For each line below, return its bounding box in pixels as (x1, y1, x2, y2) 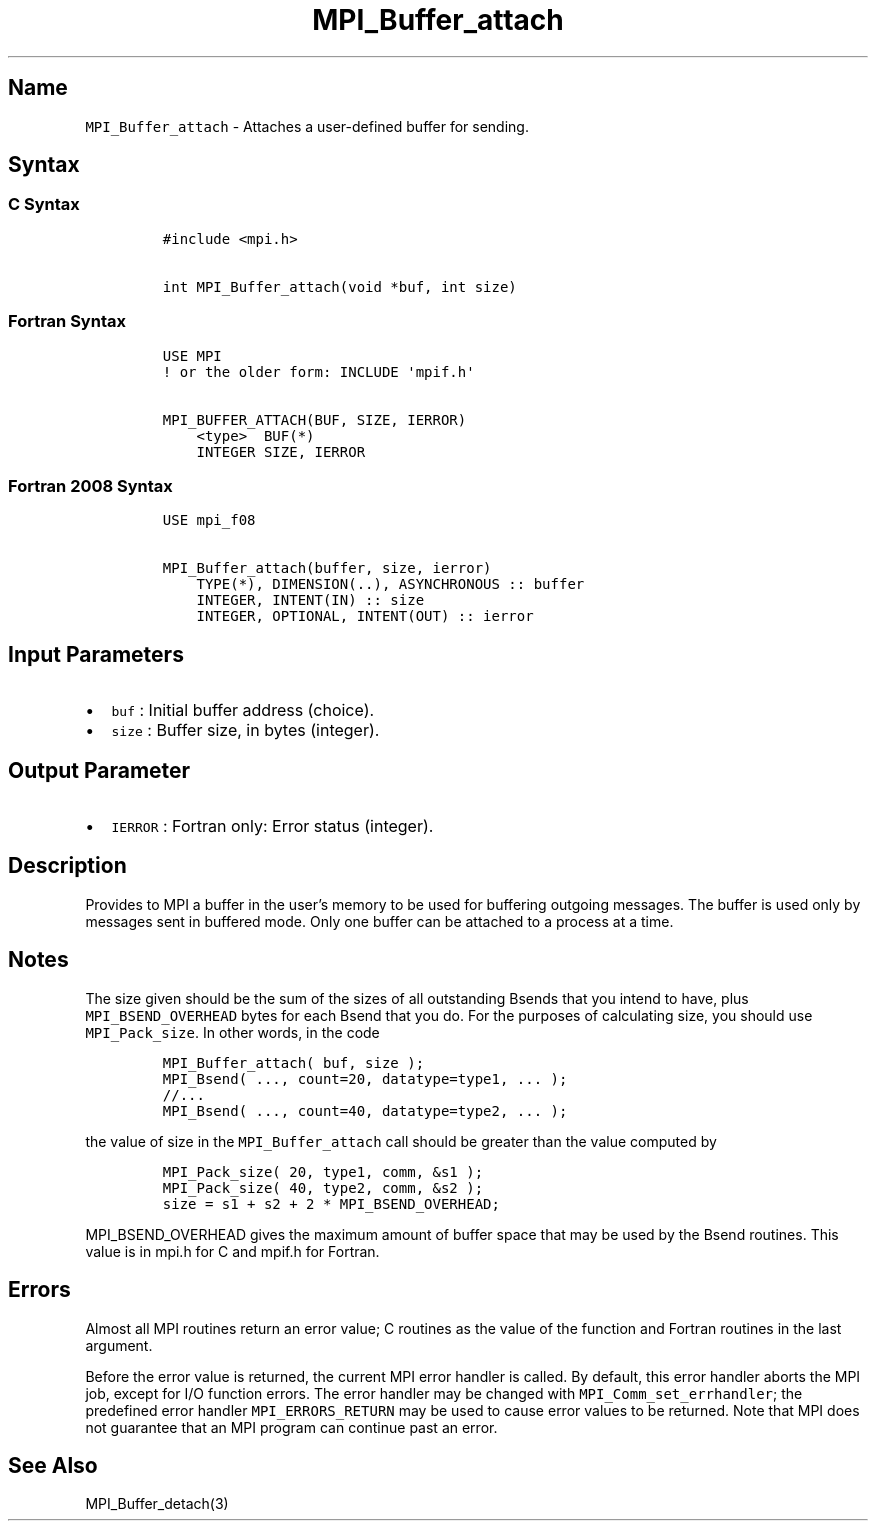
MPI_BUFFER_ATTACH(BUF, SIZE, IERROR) (162, 411, 467, 428)
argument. (85, 1336, 153, 1354)
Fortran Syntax (8, 311, 126, 332)
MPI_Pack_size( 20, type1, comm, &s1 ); (162, 1163, 484, 1180)
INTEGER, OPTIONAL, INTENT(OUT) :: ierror (196, 608, 534, 625)
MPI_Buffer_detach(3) (85, 1495, 229, 1513)
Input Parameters (8, 641, 184, 667)
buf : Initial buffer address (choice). (111, 700, 375, 721)
